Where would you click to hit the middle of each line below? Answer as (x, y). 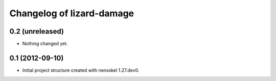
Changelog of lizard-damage (72, 13)
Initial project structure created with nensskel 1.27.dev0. (81, 70)
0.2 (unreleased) (37, 31)
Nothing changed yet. (45, 44)
